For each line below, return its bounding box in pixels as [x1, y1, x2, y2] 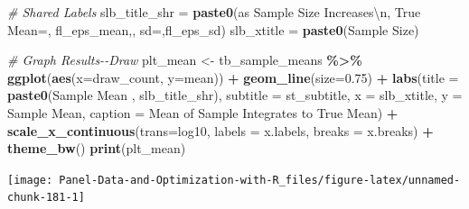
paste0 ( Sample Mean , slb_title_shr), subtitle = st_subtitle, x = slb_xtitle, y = [7, 86, 463, 104]
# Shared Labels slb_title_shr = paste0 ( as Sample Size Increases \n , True [7, 3, 421, 21]
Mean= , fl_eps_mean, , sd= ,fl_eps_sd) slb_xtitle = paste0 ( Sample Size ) [7, 20, 419, 39]
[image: [7, 173, 53, 186]
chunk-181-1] [7, 191, 85, 204]
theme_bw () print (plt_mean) [7, 139, 186, 158]
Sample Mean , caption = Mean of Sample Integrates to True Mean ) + [7, 103, 399, 122]
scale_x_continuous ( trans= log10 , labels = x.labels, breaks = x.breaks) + [7, 121, 434, 140]
